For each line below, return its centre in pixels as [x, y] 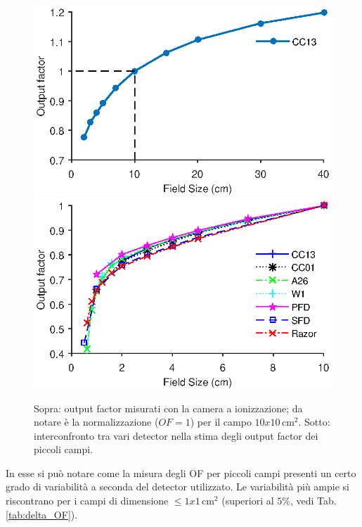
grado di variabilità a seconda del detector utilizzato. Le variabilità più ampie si [177, 487]
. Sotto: [314, 422]
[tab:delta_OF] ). [42, 514]
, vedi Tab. [313, 501]
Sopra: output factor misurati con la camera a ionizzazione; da [168, 408]
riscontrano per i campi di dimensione [87, 501]
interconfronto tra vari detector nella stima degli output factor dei [176, 435]
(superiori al [248, 501]
